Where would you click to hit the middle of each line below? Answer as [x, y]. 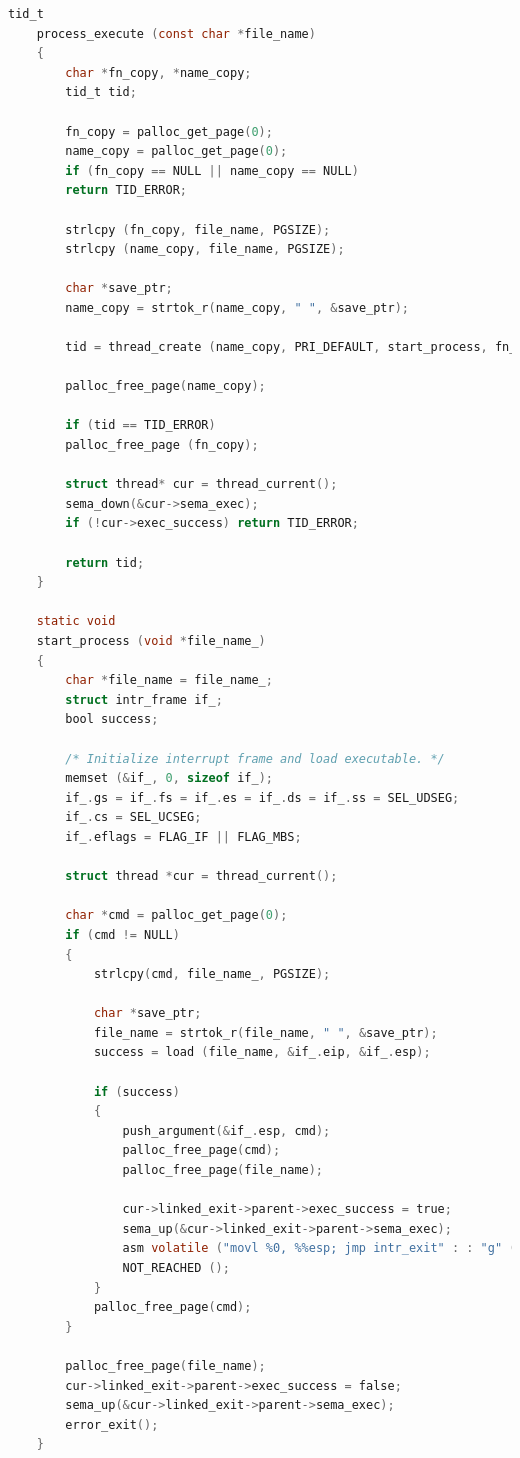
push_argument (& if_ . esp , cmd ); [226, 1130]
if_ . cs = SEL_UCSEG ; [133, 817]
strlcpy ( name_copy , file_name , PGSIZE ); [205, 249]
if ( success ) [136, 1091]
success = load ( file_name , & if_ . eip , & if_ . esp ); [262, 1052]
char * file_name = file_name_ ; [169, 680]
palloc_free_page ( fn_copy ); [162, 445]
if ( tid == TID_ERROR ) [140, 425]
